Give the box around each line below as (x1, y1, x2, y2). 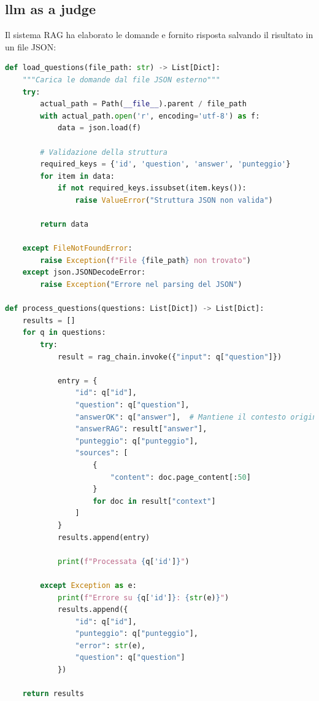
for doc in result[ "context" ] (93, 496, 216, 506)
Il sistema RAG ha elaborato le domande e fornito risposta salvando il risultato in (5, 28, 313, 41)
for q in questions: (22, 328, 106, 337)
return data (40, 220, 89, 229)
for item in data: (40, 171, 115, 181)
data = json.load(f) (57, 123, 141, 133)
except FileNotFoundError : (22, 244, 133, 253)
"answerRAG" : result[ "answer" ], (75, 425, 207, 434)
